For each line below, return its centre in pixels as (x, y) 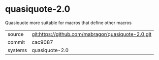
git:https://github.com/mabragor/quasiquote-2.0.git (92, 34)
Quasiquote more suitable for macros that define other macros (68, 23)
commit (16, 42)
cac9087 (42, 42)
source (16, 34)
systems (17, 50)
